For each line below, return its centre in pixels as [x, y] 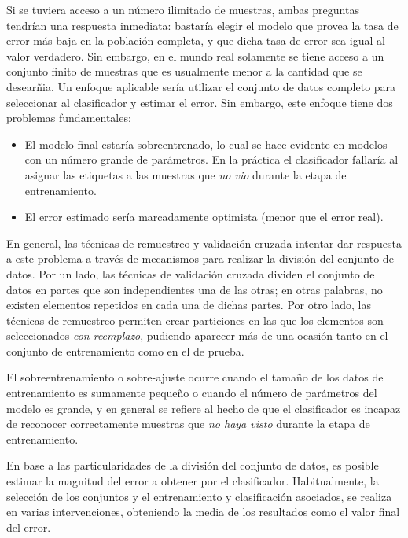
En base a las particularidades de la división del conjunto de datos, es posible [193, 465]
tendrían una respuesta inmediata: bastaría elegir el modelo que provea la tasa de [202, 25]
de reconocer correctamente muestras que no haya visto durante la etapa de [188, 424]
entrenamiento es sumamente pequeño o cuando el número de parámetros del [192, 393]
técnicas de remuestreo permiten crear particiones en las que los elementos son [195, 320]
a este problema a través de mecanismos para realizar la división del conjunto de [200, 258]
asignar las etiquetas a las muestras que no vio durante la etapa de [186, 174]
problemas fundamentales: [69, 118]
